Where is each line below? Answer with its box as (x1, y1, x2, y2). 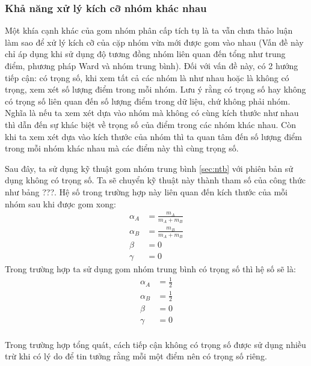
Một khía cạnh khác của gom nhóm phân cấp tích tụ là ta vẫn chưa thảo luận (5, 24, 293, 37)
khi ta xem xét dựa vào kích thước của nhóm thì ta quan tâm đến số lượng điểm (5, 130, 302, 142)
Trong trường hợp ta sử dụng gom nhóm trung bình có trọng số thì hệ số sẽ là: (5, 263, 296, 275)
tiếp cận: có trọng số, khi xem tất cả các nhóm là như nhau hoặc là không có (5, 71, 289, 84)
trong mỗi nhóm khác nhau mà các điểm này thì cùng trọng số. (5, 142, 239, 154)
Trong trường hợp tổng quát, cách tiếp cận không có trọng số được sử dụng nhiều (5, 338, 306, 350)
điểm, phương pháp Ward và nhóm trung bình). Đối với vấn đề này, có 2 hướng (5, 59, 298, 72)
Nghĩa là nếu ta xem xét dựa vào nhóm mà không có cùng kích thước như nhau (5, 106, 299, 119)
